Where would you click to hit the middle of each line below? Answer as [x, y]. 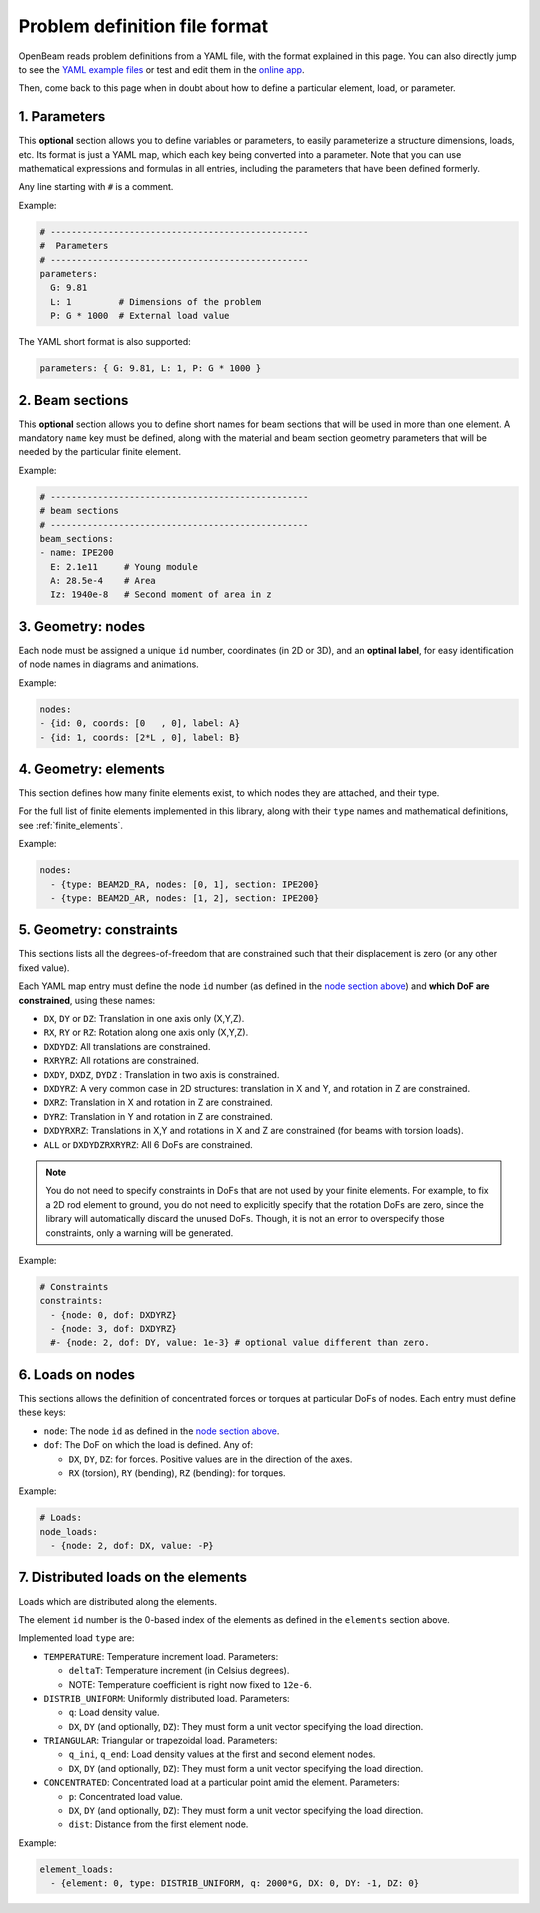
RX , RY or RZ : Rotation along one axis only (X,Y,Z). [146, 1032]
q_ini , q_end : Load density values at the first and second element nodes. [222, 1754]
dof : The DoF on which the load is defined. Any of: [148, 1445]
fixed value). [44, 967]
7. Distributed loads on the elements [133, 1577]
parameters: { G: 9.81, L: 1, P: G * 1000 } [150, 368]
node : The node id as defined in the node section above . [161, 1431]
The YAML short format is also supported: [105, 342]
